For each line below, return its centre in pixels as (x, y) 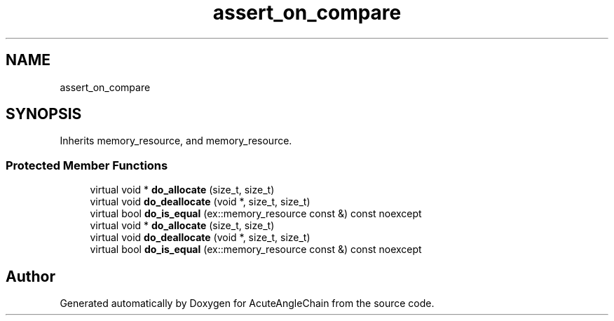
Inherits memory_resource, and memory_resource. (176, 141)
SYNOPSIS (44, 114)
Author (30, 276)
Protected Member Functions (87, 165)
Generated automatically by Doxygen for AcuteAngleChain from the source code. (247, 303)
